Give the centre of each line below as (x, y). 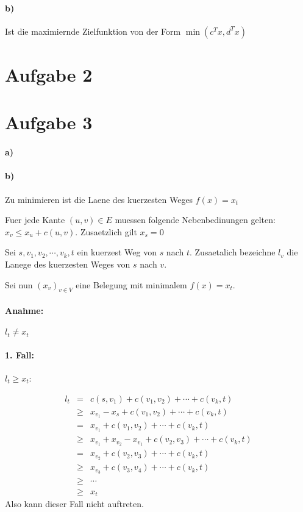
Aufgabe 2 (49, 74)
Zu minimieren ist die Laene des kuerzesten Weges (99, 199)
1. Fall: (20, 354)
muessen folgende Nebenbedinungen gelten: (195, 220)
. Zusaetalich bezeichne (232, 252)
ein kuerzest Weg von (117, 252)
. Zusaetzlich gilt (106, 231)
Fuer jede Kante (35, 220)
